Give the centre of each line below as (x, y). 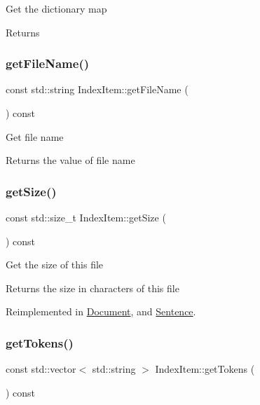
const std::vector (41, 369)
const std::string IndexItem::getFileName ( (97, 89)
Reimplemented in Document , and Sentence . (101, 311)
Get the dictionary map (56, 8)
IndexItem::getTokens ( (205, 369)
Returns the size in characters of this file (93, 288)
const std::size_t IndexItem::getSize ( (86, 217)
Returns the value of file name (70, 160)
